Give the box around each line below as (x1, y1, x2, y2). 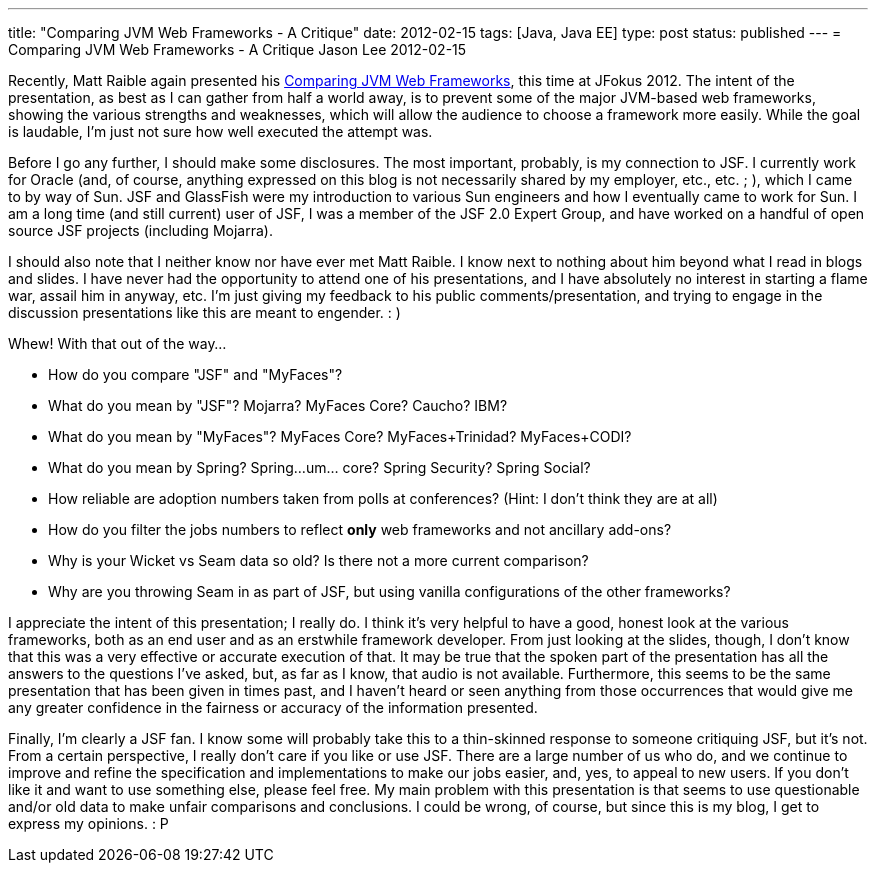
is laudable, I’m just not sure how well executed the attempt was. (8, 123, 433, 140)
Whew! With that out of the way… (8, 335, 227, 352)
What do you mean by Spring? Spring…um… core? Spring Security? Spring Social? (48, 459, 591, 476)
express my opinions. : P (8, 815, 169, 832)
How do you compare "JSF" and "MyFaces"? (48, 366, 343, 383)
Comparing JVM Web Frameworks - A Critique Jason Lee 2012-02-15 (8, 41, 467, 58)
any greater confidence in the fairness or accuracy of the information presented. (8, 699, 538, 716)
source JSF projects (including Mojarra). (8, 222, 273, 239)
